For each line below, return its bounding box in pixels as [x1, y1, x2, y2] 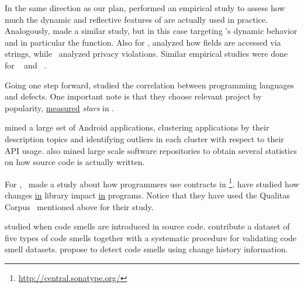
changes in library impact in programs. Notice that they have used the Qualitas [5, 188, 290, 201]
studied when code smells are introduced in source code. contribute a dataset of [5, 220, 290, 232]
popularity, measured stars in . [5, 101, 115, 114]
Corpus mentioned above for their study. [5, 200, 154, 212]
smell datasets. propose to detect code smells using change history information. [5, 243, 288, 255]
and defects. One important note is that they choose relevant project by [5, 90, 262, 102]
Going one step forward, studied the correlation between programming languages [5, 78, 294, 91]
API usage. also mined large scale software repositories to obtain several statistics [5, 144, 297, 156]
